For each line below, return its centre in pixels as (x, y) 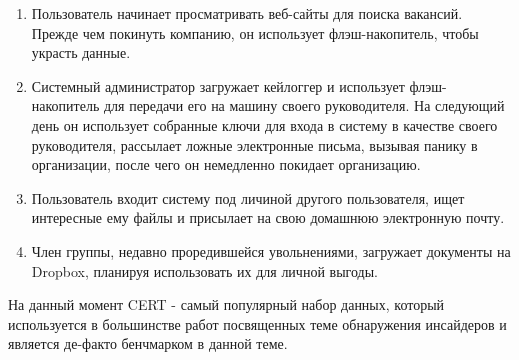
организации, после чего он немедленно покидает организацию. (226, 164)
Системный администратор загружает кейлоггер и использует (218, 85)
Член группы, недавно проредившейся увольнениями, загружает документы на (271, 250)
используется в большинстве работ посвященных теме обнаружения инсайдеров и (257, 323)
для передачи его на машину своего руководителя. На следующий (304, 105)
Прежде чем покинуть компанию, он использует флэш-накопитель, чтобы (255, 32)
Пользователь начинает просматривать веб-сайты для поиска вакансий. (247, 13)
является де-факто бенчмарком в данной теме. (148, 343)
